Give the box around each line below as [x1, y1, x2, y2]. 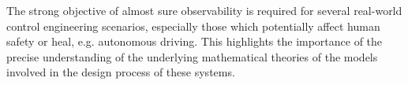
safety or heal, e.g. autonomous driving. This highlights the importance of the [6, 33, 383, 50]
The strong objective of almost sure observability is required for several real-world [6, 2, 402, 18]
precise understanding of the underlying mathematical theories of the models [6, 48, 378, 65]
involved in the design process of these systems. [6, 64, 235, 80]
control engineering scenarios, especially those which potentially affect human [6, 17, 380, 34]
